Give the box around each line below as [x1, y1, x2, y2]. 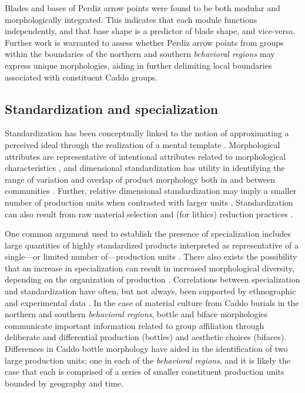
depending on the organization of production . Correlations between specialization [5, 273, 300, 285]
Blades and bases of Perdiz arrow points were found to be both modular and [5, 2, 280, 14]
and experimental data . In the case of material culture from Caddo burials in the [5, 296, 299, 308]
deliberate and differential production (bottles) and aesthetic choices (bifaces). [5, 331, 287, 343]
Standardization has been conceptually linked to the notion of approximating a [5, 127, 289, 139]
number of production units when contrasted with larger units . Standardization [5, 196, 293, 208]
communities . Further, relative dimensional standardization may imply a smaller [5, 184, 297, 197]
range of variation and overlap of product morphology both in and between [5, 173, 275, 185]
